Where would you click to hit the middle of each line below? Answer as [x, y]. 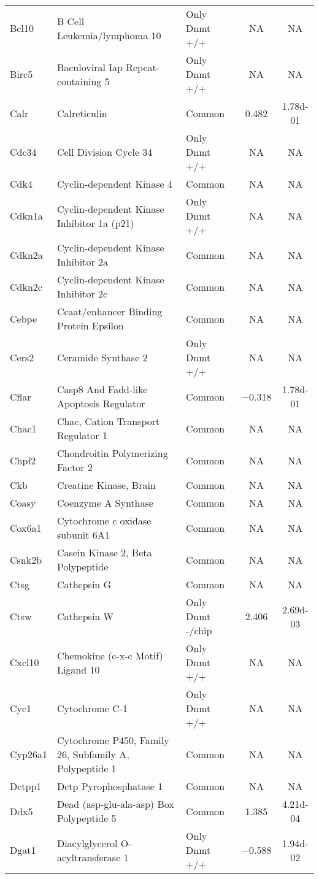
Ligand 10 [78, 669]
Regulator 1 [82, 435]
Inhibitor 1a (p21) [95, 223]
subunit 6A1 [83, 535]
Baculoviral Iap [90, 67]
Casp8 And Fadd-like [102, 389]
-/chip [199, 630]
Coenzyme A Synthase [105, 503]
